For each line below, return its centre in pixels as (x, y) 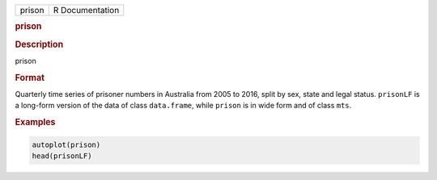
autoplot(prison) (66, 144)
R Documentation (86, 10)
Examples (35, 123)
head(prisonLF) (62, 156)
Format (30, 77)
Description (39, 44)
